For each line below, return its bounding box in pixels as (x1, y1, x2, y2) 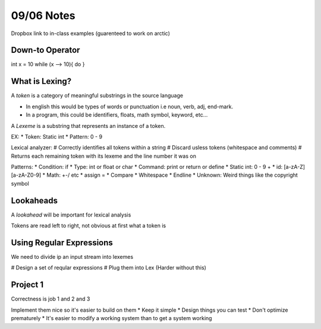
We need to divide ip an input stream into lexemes (11, 253, 134, 261)
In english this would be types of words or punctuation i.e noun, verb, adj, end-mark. (26, 103, 234, 110)
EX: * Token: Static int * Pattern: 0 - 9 (11, 133, 103, 140)
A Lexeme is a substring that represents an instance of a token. (11, 122, 166, 129)
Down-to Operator (11, 45, 80, 55)
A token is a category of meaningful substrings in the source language (11, 92, 184, 99)
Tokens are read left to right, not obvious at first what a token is (11, 222, 166, 229)
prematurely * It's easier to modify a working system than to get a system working (11, 315, 212, 322)
